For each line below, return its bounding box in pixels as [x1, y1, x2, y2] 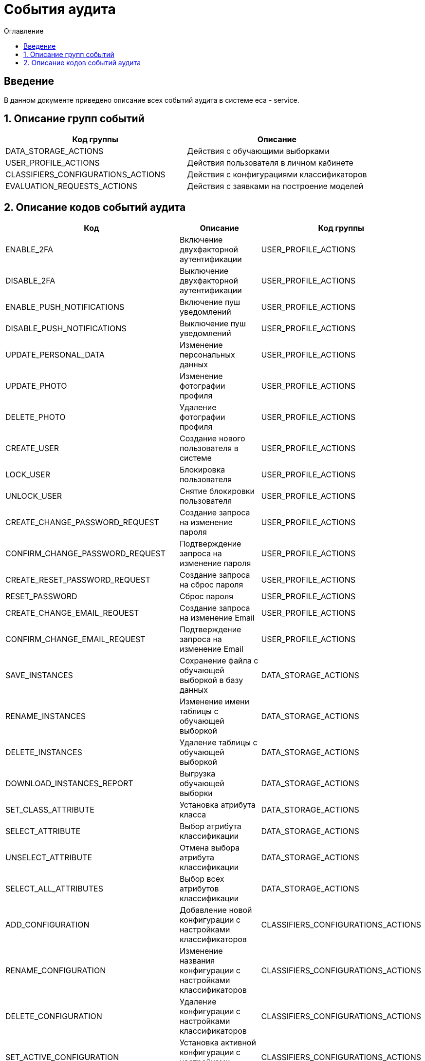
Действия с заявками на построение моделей [187, 181, 364, 191]
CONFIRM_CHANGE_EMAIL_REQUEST [5, 634, 146, 644]
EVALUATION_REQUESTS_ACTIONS [5, 181, 137, 191]
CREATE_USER [5, 443, 59, 454]
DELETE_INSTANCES [5, 747, 82, 758]
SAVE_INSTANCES [5, 670, 73, 681]
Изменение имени [179, 697, 249, 707]
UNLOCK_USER [5, 491, 62, 501]
